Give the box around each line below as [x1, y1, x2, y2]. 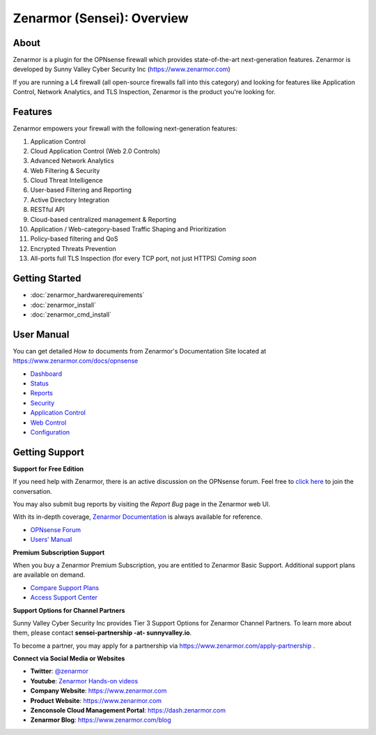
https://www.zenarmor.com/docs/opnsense [13, 356, 139, 365]
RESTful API [30, 206, 65, 214]
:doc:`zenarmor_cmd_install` [30, 310, 111, 319]
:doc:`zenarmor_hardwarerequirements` [30, 291, 145, 299]
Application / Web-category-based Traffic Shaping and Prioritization [30, 225, 226, 234]
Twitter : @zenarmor [30, 667, 88, 676]
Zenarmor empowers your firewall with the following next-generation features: [13, 124, 238, 132]
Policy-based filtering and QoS [30, 234, 118, 243]
